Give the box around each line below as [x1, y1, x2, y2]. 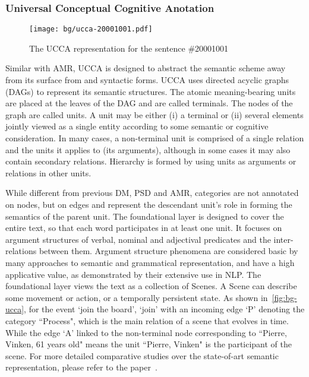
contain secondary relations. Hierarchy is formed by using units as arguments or [5, 155, 297, 167]
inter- [273, 233, 294, 245]
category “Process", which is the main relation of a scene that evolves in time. [5, 314, 289, 327]
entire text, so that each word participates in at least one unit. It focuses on [5, 221, 282, 234]
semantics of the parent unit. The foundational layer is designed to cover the [5, 210, 284, 222]
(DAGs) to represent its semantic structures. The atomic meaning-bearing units [5, 85, 296, 97]
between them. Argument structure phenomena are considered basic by [39, 245, 298, 257]
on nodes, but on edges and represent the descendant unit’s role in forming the [5, 198, 292, 210]
